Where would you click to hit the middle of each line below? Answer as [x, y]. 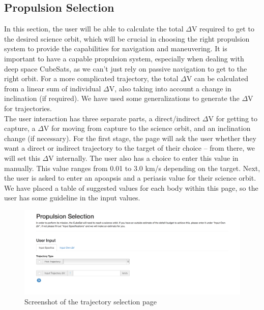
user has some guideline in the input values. [72, 198]
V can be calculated [217, 78]
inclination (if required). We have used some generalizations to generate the [122, 98]
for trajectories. [28, 108]
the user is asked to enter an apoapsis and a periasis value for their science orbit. [130, 178]
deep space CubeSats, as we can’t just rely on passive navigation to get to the [126, 68]
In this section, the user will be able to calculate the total [94, 29]
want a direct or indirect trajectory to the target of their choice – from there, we [130, 148]
